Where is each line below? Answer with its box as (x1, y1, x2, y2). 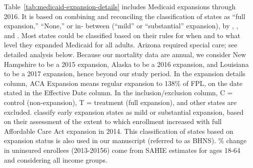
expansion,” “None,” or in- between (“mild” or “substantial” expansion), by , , (4, 21, 238, 31)
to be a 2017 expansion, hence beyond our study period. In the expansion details (4, 68, 246, 79)
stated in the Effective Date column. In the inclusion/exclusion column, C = (4, 87, 233, 98)
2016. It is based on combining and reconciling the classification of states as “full (4, 11, 246, 21)
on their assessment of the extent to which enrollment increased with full (4, 116, 222, 126)
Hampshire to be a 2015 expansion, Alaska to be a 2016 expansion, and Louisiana (4, 59, 249, 69)
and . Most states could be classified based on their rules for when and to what (4, 30, 241, 40)
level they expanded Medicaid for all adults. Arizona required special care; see (4, 40, 237, 50)
